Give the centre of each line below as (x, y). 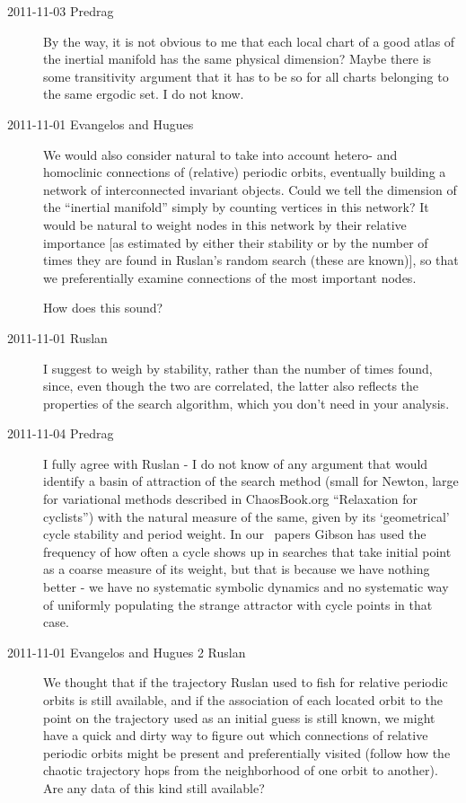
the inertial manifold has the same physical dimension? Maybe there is (237, 59)
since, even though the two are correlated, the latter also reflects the (231, 386)
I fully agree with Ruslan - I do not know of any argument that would (236, 463)
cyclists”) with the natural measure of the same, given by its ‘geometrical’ (246, 516)
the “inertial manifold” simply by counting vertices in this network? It (236, 207)
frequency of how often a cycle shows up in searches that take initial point (247, 551)
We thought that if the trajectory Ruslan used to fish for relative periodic (246, 682)
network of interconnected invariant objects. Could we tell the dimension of (250, 189)
